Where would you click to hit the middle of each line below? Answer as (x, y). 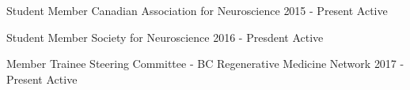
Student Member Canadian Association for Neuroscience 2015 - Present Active (197, 10)
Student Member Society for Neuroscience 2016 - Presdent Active (165, 37)
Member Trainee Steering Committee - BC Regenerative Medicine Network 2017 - (205, 64)
